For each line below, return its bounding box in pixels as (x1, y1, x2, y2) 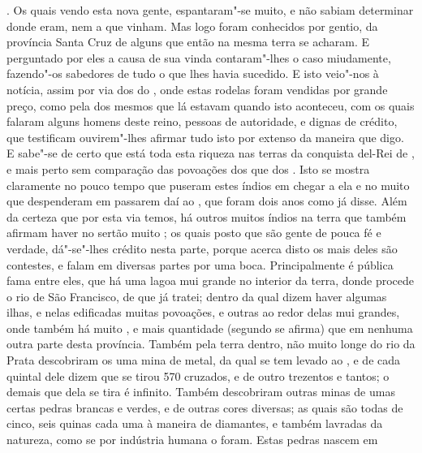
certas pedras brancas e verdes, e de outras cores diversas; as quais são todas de (6, 399, 403, 416)
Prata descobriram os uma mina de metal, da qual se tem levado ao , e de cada (6, 352, 401, 369)
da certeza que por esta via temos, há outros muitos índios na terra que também (6, 208, 407, 225)
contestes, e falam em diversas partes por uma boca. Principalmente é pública (6, 256, 394, 273)
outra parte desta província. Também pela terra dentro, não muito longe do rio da (6, 335, 416, 352)
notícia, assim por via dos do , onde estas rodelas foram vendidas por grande (6, 80, 388, 97)
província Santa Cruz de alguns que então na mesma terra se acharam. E (6, 33, 370, 50)
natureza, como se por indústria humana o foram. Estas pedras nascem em (6, 431, 378, 448)
